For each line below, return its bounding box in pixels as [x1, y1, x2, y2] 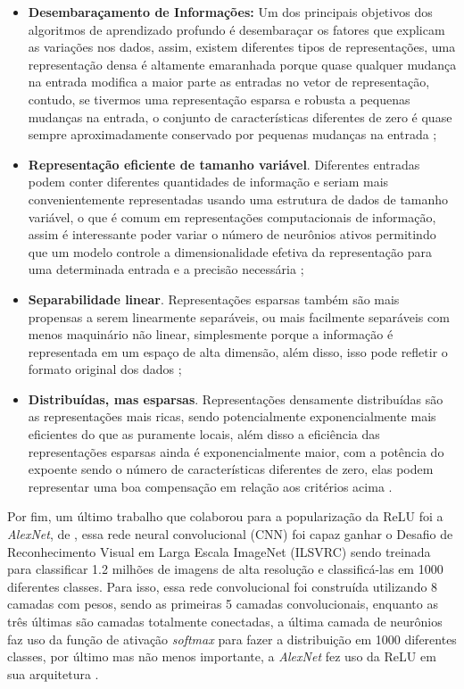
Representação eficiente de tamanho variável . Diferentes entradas [28, 154, 420, 173]
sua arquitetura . [7, 664, 99, 683]
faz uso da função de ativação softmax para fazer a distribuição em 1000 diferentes [7, 629, 457, 648]
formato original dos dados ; [28, 360, 182, 378]
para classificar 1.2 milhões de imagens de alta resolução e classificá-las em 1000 [7, 560, 443, 578]
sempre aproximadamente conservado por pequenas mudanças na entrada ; [28, 125, 437, 144]
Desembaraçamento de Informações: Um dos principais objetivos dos [28, 3, 433, 21]
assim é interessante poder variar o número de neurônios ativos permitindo [28, 225, 436, 244]
